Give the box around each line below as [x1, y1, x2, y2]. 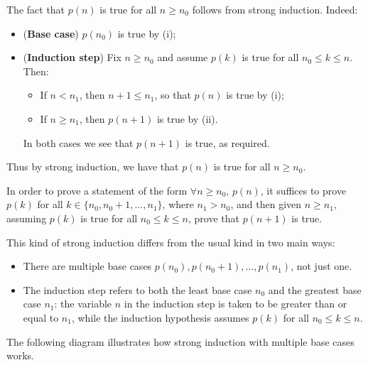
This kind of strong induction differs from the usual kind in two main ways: [6, 234, 335, 249]
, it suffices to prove [260, 182, 347, 197]
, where [162, 197, 194, 212]
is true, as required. [185, 135, 270, 150]
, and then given [230, 197, 302, 212]
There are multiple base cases [23, 258, 152, 273]
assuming [6, 210, 47, 225]
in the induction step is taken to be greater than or [124, 296, 347, 311]
